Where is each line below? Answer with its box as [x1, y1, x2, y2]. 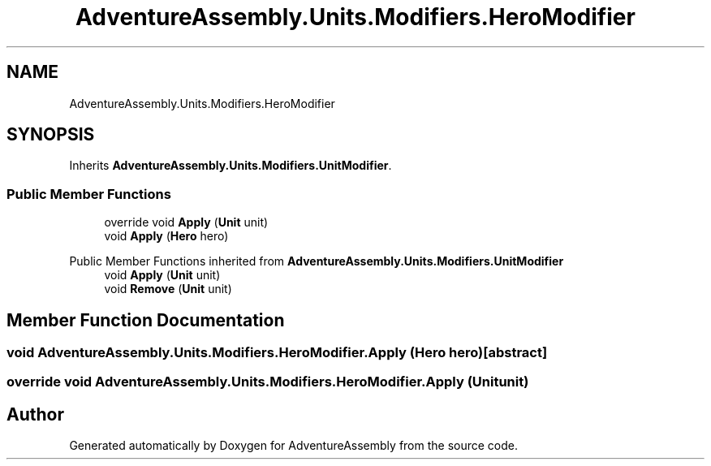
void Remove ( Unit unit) [104, 282, 232, 296]
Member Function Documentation [6, 309, 285, 330]
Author [6, 403, 64, 425]
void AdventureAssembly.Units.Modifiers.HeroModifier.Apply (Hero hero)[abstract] [6, 344, 548, 361]
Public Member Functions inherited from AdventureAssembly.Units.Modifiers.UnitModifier [69, 254, 564, 269]
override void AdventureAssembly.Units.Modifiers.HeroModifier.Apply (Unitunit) [6, 373, 529, 390]
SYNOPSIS [6, 124, 95, 145]
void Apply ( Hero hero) [104, 229, 229, 244]
